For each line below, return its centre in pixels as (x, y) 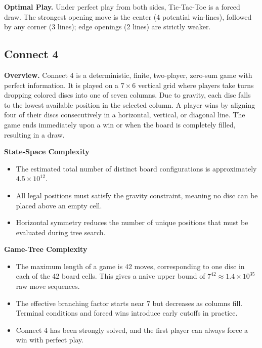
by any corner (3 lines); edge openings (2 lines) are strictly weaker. (107, 27)
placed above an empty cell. (59, 205)
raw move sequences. (48, 286)
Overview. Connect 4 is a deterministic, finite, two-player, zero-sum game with (128, 75)
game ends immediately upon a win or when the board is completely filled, (120, 124)
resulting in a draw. (34, 134)
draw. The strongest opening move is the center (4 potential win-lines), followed (128, 16)
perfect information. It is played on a (61, 85)
